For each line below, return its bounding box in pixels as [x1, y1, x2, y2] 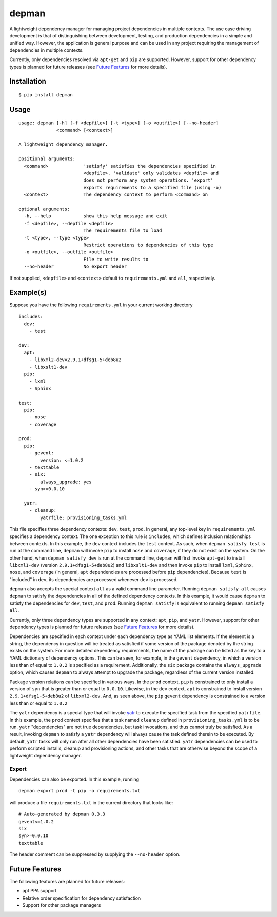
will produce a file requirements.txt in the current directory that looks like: [9, 799, 173, 805]
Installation [9, 77, 46, 86]
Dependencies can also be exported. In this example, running [9, 776, 140, 782]
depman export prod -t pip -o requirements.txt [18, 788, 141, 794]
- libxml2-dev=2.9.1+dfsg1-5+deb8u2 [29, 357, 122, 363]
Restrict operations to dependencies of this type [83, 242, 213, 248]
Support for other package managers [22, 902, 101, 908]
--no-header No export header [24, 264, 127, 269]
